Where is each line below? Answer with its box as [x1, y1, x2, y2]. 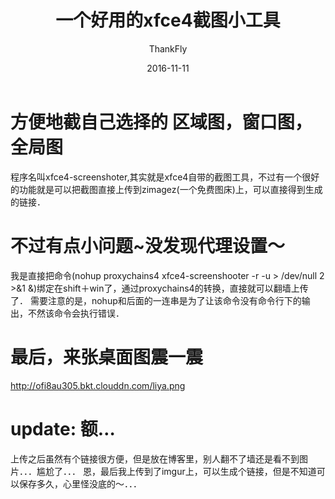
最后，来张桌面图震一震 [10, 346, 204, 368]
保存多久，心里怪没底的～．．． [18, 477, 142, 490]
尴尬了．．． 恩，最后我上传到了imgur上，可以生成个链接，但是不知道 [36, 465, 317, 477]
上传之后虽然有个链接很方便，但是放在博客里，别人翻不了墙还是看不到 [10, 452, 300, 465]
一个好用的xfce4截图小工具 [55, 9, 281, 32]
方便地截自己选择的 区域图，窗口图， [10, 111, 313, 133]
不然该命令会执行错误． [27, 307, 125, 319]
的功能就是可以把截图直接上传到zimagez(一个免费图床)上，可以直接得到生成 [10, 183, 323, 195]
